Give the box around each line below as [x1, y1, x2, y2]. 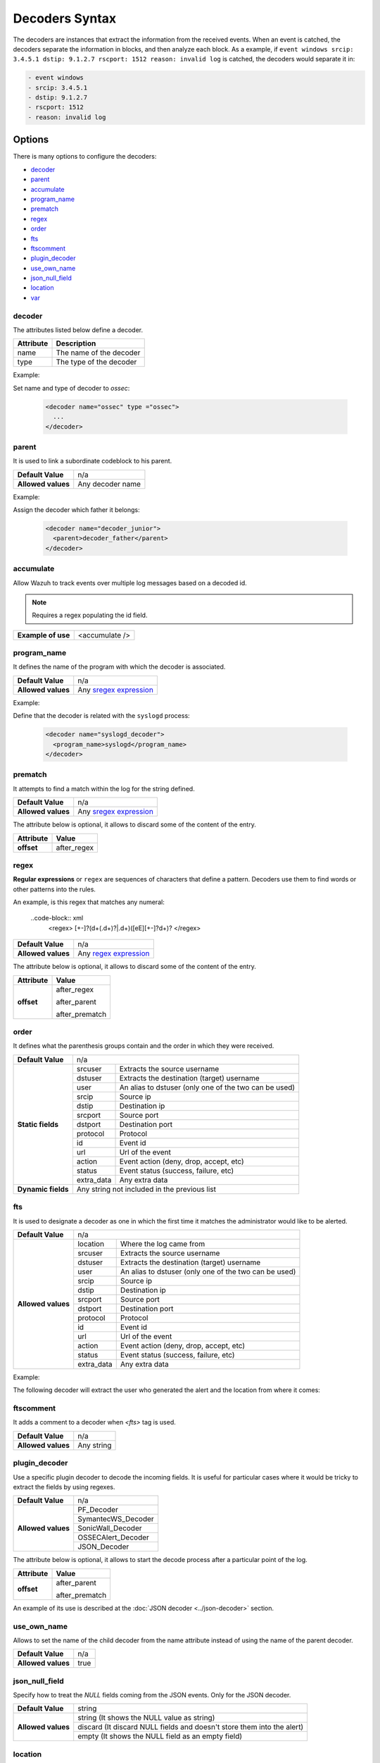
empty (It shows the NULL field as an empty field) [77, 1731, 243, 1741]
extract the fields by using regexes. [13, 1482, 115, 1491]
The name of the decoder [56, 348, 141, 358]
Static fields [17, 1119, 59, 1129]
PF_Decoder [77, 1505, 119, 1515]
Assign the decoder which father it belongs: [13, 506, 140, 514]
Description [56, 338, 96, 348]
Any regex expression [77, 948, 150, 958]
